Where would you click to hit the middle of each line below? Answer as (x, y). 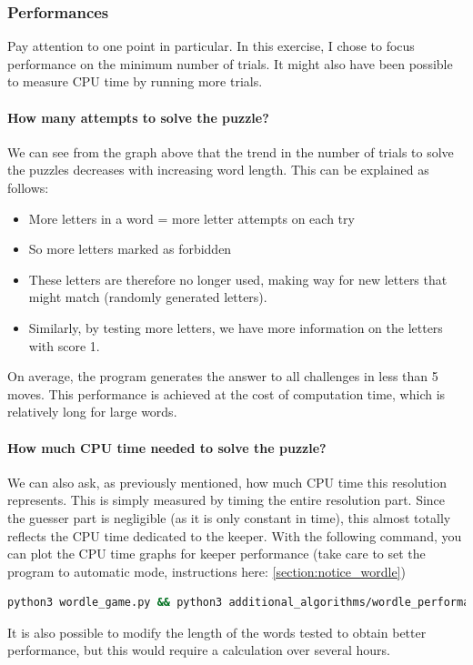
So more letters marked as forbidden (130, 249)
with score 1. (64, 345)
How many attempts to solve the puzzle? (138, 117)
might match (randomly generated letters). (148, 297)
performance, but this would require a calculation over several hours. (199, 650)
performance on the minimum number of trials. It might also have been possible (230, 63)
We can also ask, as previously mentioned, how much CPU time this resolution (227, 482)
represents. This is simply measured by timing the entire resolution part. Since (226, 500)
